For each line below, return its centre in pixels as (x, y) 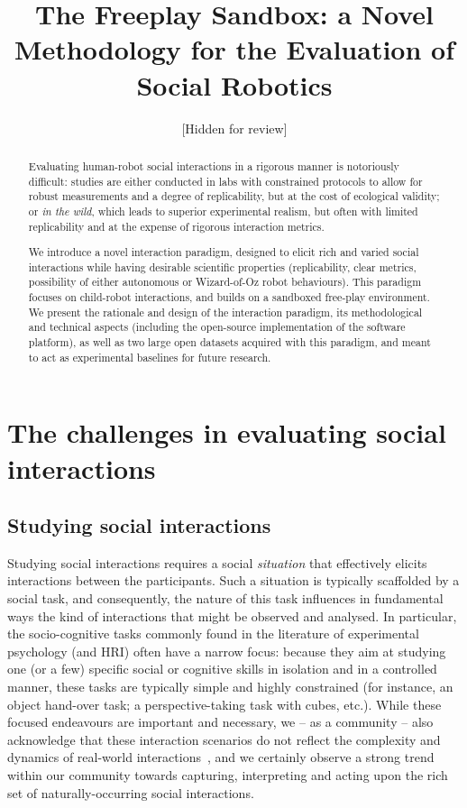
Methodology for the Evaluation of (234, 49)
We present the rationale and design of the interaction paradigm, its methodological (225, 312)
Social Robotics (234, 84)
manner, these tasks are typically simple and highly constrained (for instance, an (230, 687)
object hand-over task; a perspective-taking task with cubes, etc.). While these (224, 704)
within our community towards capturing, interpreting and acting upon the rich (228, 775)
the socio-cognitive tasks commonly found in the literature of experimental (213, 634)
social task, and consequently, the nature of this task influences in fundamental (225, 598)
